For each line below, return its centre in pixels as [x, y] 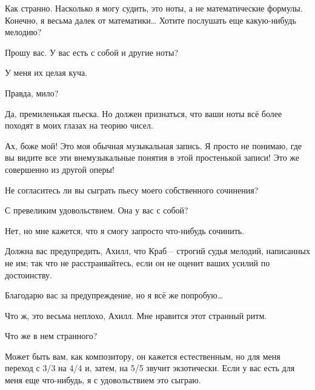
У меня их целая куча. [46, 72]
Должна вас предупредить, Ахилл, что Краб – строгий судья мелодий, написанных [157, 251]
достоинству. [28, 274]
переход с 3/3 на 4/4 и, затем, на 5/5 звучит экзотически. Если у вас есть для [150, 368]
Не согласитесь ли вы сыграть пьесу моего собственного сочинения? [132, 190]
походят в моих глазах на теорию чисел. [79, 125]
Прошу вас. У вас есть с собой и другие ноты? [92, 52]
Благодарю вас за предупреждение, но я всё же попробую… [114, 295]
